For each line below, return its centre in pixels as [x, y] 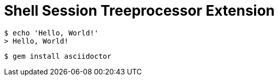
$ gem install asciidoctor [58, 56]
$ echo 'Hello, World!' [51, 33]
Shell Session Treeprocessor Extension [140, 11]
